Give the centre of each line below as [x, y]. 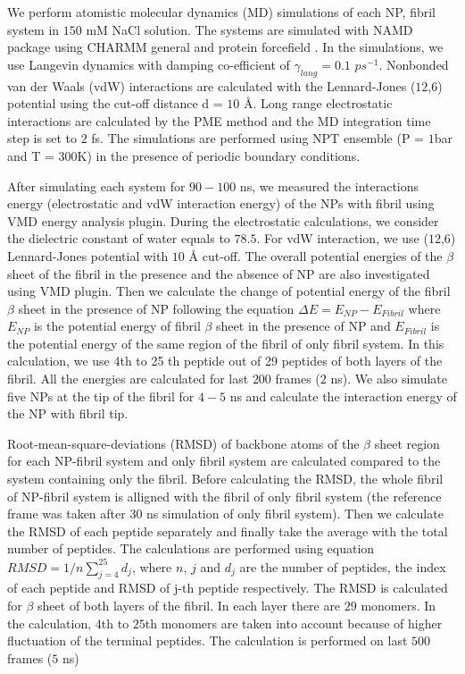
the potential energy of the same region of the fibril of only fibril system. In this [226, 343]
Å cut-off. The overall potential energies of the [316, 255]
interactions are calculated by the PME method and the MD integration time [219, 120]
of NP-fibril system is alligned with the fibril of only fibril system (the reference [224, 496]
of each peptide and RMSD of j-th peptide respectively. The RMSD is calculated [228, 588]
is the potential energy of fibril [117, 326]
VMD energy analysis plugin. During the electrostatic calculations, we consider [223, 220]
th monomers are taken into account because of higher [294, 623]
